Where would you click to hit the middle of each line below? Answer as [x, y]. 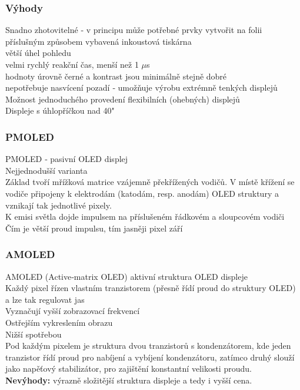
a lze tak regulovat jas [45, 299]
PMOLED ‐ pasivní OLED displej [67, 159]
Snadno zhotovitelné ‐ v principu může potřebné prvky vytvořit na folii [134, 30]
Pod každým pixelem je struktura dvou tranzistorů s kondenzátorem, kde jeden [148, 346]
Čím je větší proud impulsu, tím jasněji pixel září [94, 228]
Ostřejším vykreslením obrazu [59, 322]
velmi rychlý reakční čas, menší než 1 [72, 64]
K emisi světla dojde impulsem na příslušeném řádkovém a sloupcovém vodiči [145, 217]
